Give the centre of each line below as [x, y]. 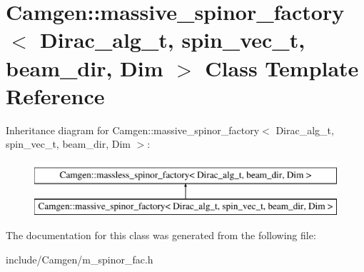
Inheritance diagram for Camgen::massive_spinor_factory [133, 130]
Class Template [282, 67]
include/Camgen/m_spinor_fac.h [80, 259]
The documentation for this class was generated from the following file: [161, 235]
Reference [55, 95]
